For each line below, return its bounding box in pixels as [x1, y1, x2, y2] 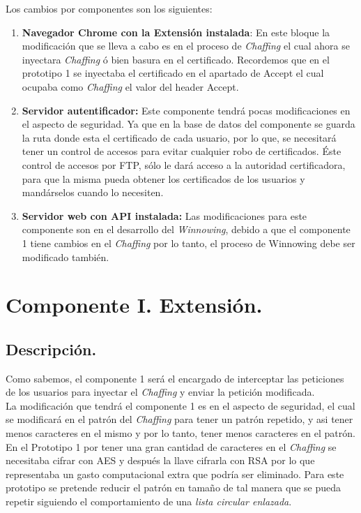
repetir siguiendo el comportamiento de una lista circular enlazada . [6, 494, 292, 509]
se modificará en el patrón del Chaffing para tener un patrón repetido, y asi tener [6, 412, 353, 426]
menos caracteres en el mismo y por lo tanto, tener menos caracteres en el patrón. [6, 426, 355, 440]
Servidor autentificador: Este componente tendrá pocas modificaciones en [22, 103, 351, 117]
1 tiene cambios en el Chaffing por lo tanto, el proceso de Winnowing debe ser [22, 235, 355, 250]
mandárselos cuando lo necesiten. [22, 185, 164, 200]
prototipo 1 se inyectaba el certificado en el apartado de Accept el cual [22, 66, 324, 80]
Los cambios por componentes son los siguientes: [6, 1, 213, 15]
